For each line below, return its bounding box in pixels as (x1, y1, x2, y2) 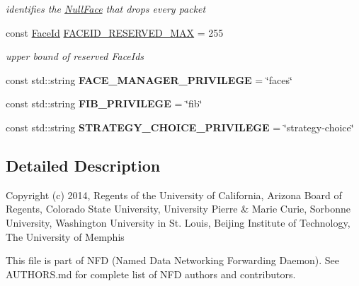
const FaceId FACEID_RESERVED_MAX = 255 (6, 25, 224, 40)
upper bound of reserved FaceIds (6, 49, 144, 64)
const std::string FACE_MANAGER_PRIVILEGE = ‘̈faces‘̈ (6, 72, 292, 87)
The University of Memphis (6, 229, 125, 244)
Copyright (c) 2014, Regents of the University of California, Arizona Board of (6, 187, 342, 202)
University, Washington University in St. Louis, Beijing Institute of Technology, (6, 215, 351, 230)
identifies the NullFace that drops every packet (6, 1, 206, 16)
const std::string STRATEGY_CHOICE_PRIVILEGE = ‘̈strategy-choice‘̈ (6, 119, 354, 134)
